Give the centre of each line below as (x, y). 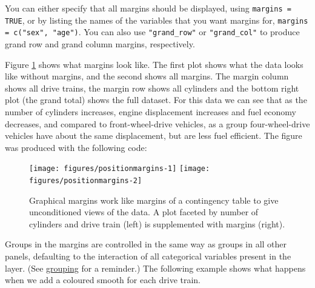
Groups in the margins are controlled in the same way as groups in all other (146, 244)
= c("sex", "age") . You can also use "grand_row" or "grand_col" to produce (152, 32)
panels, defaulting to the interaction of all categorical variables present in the (148, 256)
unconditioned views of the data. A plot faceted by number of (144, 212)
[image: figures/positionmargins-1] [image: (120, 169)
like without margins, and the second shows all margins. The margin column (147, 76)
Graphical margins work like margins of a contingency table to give (154, 200)
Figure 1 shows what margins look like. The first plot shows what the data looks (154, 64)
